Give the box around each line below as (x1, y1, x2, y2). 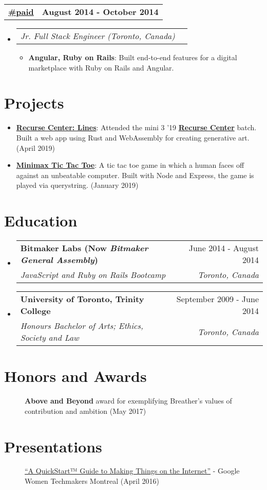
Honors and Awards (4, 365, 147, 387)
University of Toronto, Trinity (20, 293, 144, 305)
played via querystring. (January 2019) (16, 180, 139, 190)
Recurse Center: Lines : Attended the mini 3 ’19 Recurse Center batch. (16, 122, 257, 133)
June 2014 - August (188, 242, 259, 254)
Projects (4, 92, 64, 113)
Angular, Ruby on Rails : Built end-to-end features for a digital (28, 52, 237, 62)
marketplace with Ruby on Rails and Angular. (28, 62, 174, 73)
